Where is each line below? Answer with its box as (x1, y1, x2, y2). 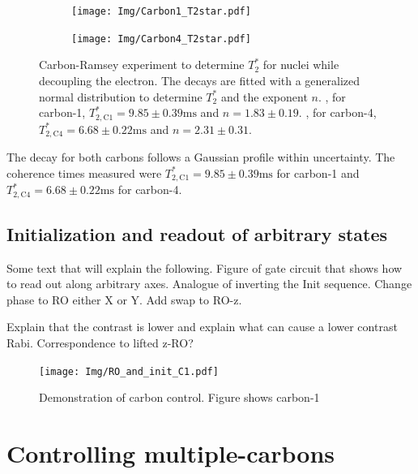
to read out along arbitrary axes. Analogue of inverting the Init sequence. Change (6, 275, 412, 292)
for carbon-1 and (276, 164, 360, 181)
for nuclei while (262, 56, 339, 73)
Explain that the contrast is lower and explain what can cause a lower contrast (6, 318, 398, 335)
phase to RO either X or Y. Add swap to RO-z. (6, 291, 242, 308)
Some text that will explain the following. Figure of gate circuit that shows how (6, 259, 403, 276)
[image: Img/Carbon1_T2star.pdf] (71, 6, 251, 17)
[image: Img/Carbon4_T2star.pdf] (71, 32, 251, 45)
